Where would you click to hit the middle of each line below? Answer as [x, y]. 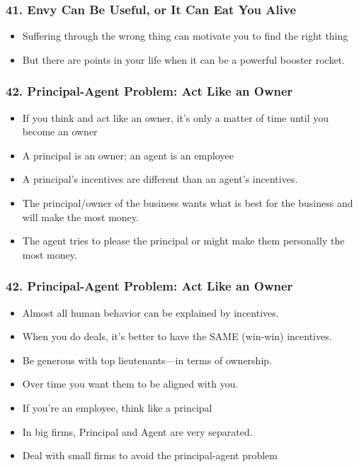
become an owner [60, 131]
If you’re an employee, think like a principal [117, 407]
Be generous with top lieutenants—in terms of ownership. [147, 360]
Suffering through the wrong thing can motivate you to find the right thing [185, 36]
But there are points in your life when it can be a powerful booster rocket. [183, 59]
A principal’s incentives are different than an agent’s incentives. [160, 179]
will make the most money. [80, 216]
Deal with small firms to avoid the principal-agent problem [150, 455]
